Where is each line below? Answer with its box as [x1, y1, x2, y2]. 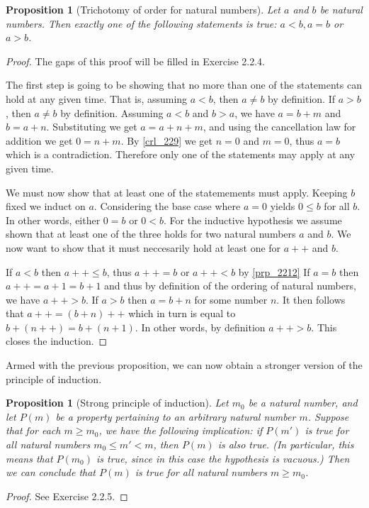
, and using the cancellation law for [203, 119, 356, 134]
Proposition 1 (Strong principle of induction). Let [6, 395, 229, 410]
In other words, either [6, 212, 101, 227]
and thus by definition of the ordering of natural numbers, [104, 278, 356, 293]
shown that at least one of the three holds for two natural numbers [6, 226, 296, 241]
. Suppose [307, 409, 349, 424]
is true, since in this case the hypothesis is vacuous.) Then [96, 451, 350, 465]
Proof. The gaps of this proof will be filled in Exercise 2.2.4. [6, 53, 266, 68]
